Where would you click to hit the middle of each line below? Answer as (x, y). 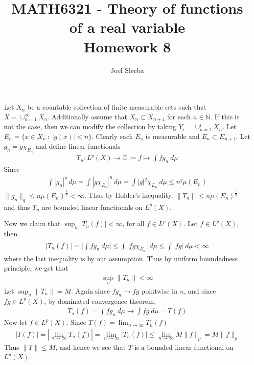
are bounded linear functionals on (92, 207)
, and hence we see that (91, 347)
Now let (16, 322)
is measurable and (173, 136)
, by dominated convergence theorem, (100, 301)
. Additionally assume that (87, 116)
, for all (134, 223)
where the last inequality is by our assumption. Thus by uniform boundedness (121, 258)
